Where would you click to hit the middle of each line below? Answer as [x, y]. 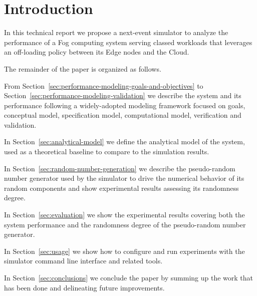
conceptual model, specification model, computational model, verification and [123, 115]
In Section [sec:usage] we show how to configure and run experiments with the [124, 251]
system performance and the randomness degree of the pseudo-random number [125, 224]
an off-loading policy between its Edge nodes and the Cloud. [97, 52]
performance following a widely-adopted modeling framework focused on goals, [125, 105]
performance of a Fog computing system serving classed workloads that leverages [128, 42]
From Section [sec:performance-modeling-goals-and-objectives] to [104, 85]
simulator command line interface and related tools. [83, 261]
